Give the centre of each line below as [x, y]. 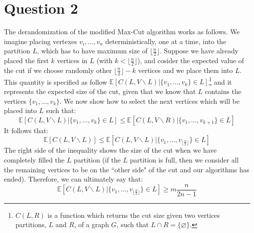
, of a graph [91, 224]
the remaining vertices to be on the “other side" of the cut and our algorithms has [127, 169]
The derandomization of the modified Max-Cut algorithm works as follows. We [122, 32]
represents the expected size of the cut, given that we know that [100, 91]
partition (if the [97, 160]
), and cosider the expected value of [191, 60]
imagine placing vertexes [41, 41]
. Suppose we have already [199, 51]
